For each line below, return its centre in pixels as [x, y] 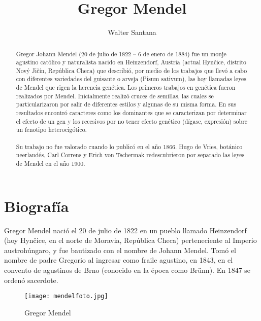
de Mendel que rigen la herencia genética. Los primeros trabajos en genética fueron [126, 87]
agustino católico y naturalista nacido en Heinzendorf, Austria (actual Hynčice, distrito [131, 62]
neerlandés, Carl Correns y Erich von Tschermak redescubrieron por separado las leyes [130, 155]
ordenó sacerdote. [31, 280]
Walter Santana [132, 32]
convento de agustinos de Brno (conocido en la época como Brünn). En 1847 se [127, 270]
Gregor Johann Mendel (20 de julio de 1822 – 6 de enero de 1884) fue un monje [121, 53]
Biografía [37, 206]
